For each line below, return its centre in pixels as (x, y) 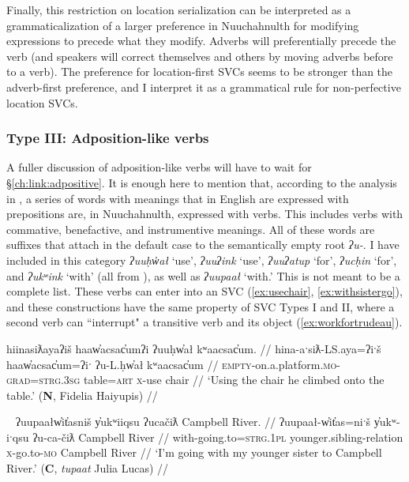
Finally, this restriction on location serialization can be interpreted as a (179, 9)
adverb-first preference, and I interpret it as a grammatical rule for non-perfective (204, 87)
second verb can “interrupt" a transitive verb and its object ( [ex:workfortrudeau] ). (204, 322)
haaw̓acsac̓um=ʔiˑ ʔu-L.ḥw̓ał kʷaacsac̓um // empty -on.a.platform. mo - (173, 364)
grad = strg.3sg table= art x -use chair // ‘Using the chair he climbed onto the (195, 380)
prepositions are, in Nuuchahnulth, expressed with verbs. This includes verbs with (205, 214)
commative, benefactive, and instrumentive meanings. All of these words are (191, 229)
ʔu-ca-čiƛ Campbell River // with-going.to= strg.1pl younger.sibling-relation (218, 437)
